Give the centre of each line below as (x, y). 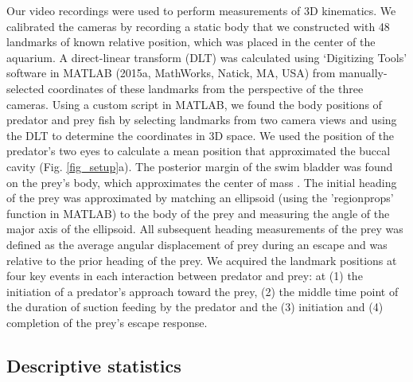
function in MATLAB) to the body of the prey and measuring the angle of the (198, 213)
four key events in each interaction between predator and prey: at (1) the (185, 276)
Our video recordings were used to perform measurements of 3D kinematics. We (201, 10)
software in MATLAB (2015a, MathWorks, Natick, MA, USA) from (171, 73)
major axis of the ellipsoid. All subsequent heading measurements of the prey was (205, 229)
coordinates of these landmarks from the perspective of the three (206, 88)
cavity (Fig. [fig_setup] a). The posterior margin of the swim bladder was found (200, 166)
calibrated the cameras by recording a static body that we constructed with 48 (198, 26)
